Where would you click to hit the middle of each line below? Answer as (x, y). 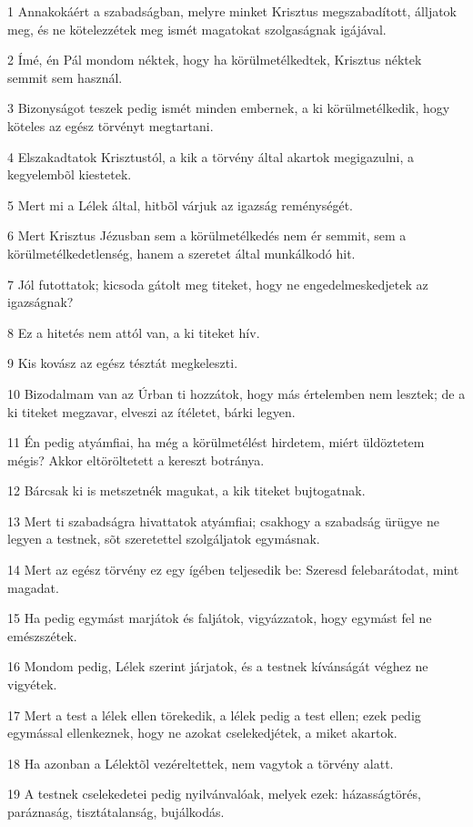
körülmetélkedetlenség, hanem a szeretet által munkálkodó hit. (181, 253)
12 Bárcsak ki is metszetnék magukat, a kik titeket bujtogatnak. (186, 490)
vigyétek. (32, 684)
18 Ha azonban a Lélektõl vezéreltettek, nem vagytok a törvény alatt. (201, 763)
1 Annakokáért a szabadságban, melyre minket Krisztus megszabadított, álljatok (232, 11)
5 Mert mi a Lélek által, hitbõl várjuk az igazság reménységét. (180, 204)
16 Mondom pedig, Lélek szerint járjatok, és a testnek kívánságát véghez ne (218, 666)
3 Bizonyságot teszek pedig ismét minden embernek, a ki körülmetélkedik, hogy (229, 108)
